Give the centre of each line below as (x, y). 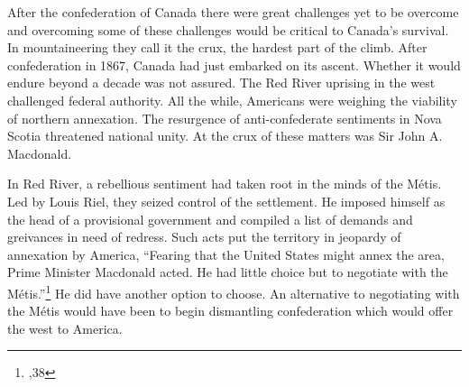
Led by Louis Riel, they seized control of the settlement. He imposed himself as (226, 201)
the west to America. (65, 328)
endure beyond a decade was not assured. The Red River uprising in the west (221, 83)
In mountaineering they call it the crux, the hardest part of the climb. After (217, 47)
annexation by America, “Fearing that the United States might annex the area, (226, 254)
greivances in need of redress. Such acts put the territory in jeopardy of (204, 237)
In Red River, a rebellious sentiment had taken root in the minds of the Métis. (225, 184)
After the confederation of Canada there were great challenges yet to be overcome (233, 12)
